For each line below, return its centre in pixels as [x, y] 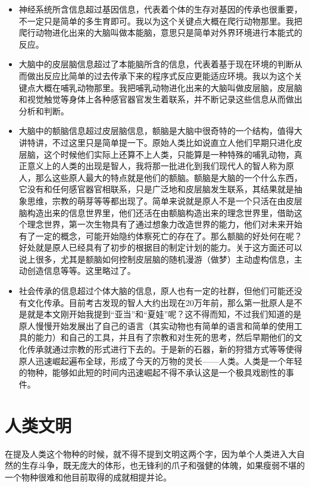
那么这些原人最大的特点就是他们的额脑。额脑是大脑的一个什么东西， [169, 177]
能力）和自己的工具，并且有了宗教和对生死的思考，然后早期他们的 [165, 337]
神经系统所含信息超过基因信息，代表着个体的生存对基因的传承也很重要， [160, 9]
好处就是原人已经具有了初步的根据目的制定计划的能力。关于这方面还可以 [160, 247]
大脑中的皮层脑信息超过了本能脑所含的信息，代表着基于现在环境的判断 [156, 64]
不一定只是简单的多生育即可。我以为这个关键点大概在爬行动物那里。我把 [160, 21]
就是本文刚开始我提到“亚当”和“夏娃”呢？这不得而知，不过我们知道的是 [164, 314]
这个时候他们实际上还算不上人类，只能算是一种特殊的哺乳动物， [169, 154]
